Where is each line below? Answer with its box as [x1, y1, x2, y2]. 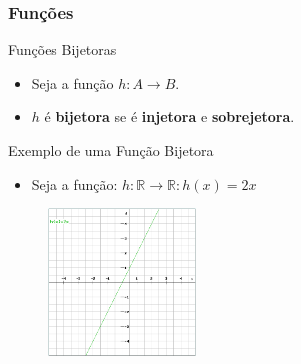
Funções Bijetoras [8, 39, 117, 60]
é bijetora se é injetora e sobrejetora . [44, 106, 295, 127]
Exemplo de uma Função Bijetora [8, 140, 214, 160]
